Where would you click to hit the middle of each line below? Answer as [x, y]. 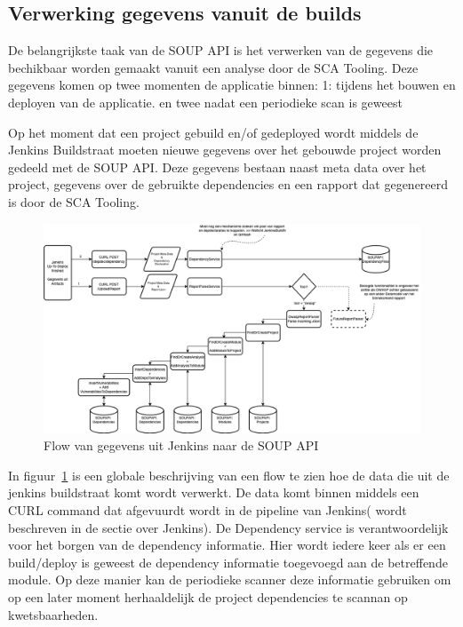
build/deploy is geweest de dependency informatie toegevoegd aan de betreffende [228, 562]
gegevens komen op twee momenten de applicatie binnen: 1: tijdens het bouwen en [232, 85]
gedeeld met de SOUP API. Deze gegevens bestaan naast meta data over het [217, 167]
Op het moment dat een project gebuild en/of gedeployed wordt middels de [213, 132]
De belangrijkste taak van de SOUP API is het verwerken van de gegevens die [221, 50]
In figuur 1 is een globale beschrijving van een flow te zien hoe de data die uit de [229, 475]
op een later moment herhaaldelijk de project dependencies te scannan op [208, 596]
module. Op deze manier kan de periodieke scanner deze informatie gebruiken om [230, 579]
